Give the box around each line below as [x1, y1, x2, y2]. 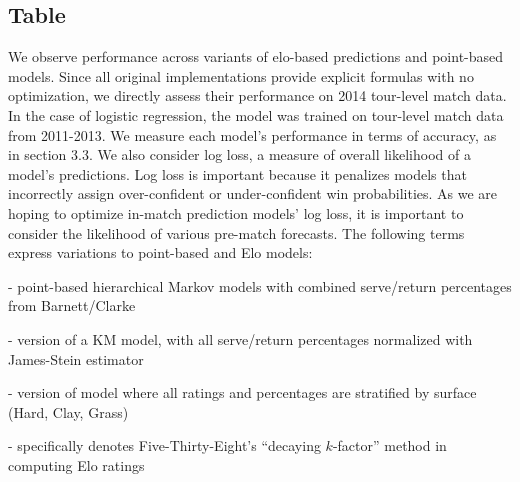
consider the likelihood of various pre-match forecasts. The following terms [8, 222, 465, 243]
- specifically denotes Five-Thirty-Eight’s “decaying [8, 435, 321, 456]
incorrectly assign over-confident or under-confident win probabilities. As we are [8, 183, 498, 204]
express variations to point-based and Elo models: [8, 242, 313, 263]
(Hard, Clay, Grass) [8, 401, 129, 422]
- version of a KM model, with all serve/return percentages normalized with [8, 328, 473, 349]
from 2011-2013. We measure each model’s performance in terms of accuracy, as [8, 124, 497, 145]
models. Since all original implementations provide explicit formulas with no [8, 65, 474, 86]
